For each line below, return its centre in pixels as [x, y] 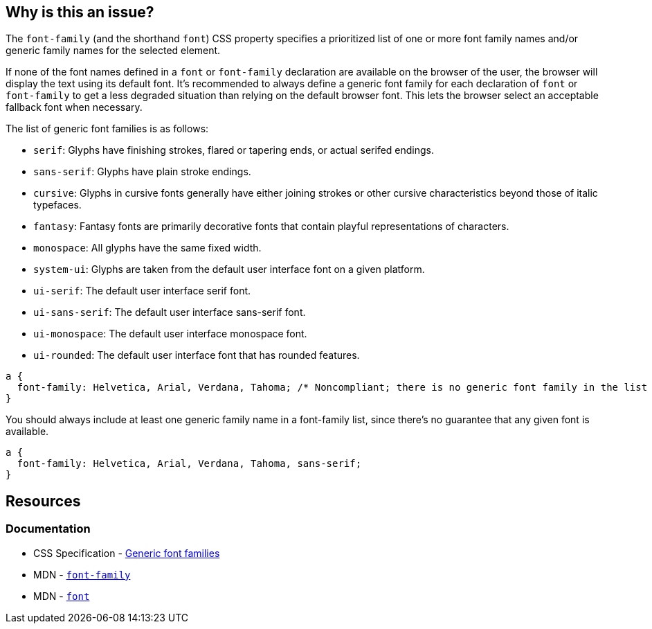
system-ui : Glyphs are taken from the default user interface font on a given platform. [229, 269]
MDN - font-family [82, 574]
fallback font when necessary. [74, 107]
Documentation [48, 529]
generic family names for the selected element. [113, 51]
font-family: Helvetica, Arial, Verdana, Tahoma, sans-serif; [189, 464]
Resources [43, 501]
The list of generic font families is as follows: [107, 129]
